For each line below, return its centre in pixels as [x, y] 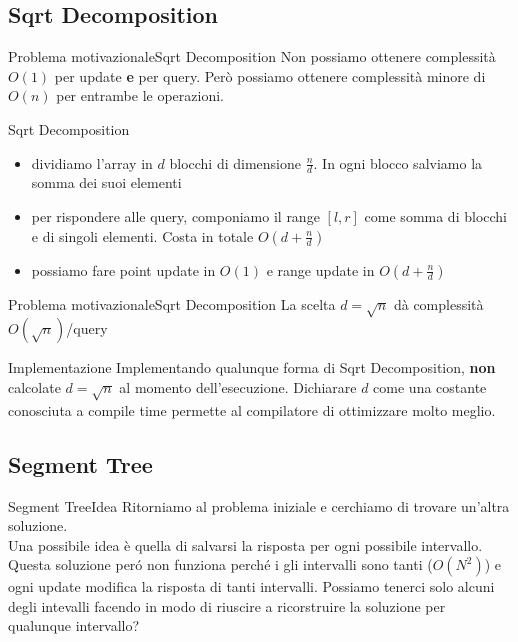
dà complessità [438, 303]
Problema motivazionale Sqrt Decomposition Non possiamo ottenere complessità [252, 56]
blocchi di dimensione [235, 162]
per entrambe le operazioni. [140, 95]
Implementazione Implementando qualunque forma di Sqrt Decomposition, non [252, 367]
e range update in [320, 269]
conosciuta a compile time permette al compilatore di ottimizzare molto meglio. [252, 409]
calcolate [34, 386]
